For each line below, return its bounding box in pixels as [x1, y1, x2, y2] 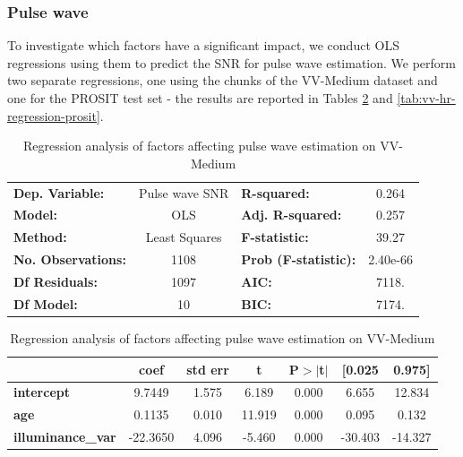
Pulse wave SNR [138, 183, 229, 202]
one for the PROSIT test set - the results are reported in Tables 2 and [7, 89, 393, 107]
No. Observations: [13, 250, 126, 269]
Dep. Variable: [13, 183, 105, 202]
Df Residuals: [13, 272, 98, 290]
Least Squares [145, 228, 222, 246]
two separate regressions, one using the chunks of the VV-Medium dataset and [7, 71, 438, 90]
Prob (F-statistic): [241, 250, 356, 269]
